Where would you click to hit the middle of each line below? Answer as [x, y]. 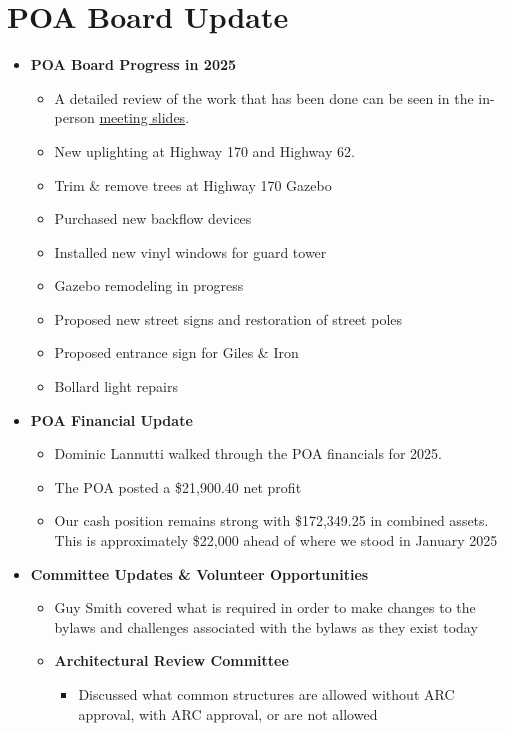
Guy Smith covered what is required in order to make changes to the [265, 607]
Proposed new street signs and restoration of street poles [228, 318]
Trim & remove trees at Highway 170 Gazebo [193, 184]
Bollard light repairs [116, 386]
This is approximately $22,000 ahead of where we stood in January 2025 [276, 540]
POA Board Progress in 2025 [133, 64]
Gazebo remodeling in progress [149, 285]
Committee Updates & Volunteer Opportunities [199, 573]
